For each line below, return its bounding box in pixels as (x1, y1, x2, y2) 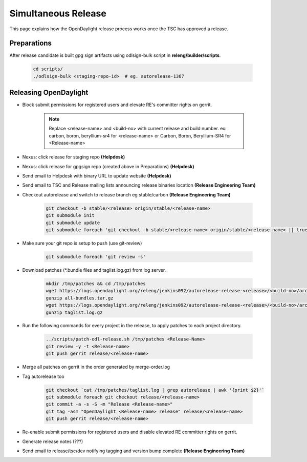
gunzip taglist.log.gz (46, 309, 103, 315)
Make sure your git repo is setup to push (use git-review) (22, 240, 142, 246)
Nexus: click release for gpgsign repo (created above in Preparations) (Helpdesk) (22, 163, 194, 169)
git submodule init (46, 213, 95, 218)
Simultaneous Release (9, 8, 107, 19)
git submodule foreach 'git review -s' (46, 254, 146, 259)
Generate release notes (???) (22, 438, 83, 445)
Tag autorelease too (22, 373, 64, 379)
